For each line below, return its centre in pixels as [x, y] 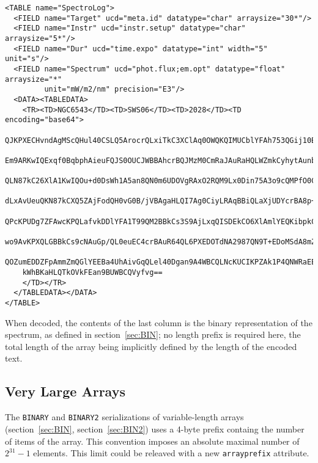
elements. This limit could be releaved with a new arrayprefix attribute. [171, 453]
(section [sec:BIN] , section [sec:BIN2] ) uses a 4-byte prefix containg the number [155, 428]
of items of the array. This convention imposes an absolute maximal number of [152, 441]
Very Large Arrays [65, 391]
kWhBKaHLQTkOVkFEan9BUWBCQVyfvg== [92, 273]
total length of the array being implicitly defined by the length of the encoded [151, 346]
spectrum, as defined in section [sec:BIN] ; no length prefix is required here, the [153, 334]
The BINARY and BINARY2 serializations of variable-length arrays [124, 417]
